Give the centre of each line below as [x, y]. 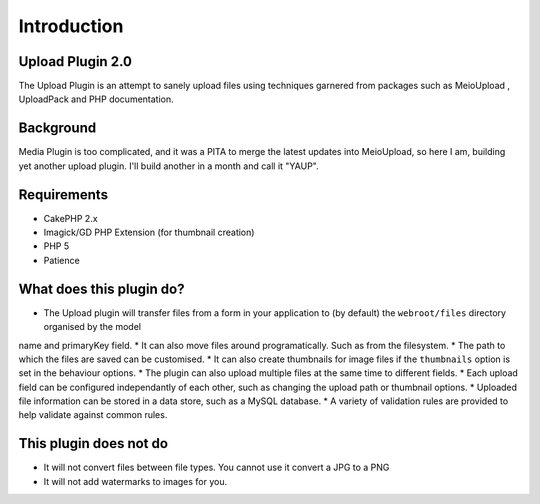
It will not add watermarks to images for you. [135, 481]
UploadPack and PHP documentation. [96, 99]
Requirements [63, 194]
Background [57, 128]
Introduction [71, 26]
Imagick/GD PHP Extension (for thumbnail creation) [149, 232]
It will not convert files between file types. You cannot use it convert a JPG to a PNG [216, 467]
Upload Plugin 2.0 [75, 61]
